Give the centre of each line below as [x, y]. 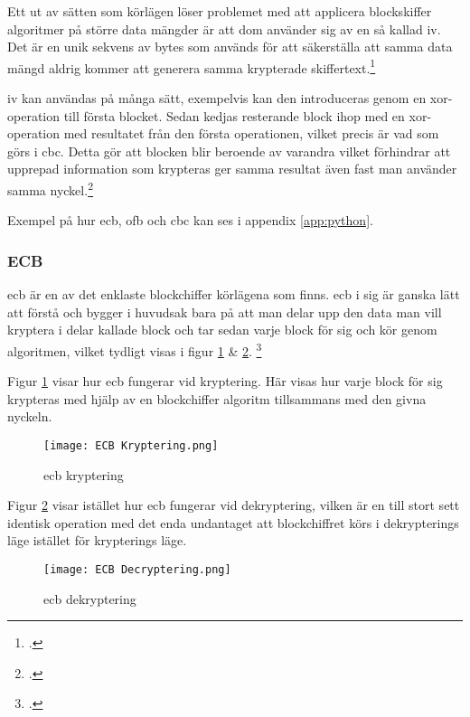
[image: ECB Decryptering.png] [137, 569]
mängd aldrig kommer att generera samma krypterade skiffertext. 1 [192, 66]
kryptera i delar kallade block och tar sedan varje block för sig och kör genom [222, 330]
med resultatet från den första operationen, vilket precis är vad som [251, 133]
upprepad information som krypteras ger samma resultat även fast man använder [232, 169]
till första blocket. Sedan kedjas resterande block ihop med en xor [245, 115]
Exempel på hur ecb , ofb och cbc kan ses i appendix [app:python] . [190, 220]
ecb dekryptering [90, 598]
